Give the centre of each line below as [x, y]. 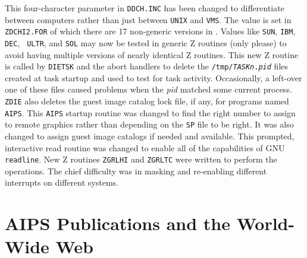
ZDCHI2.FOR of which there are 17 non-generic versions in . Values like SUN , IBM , [150, 31]
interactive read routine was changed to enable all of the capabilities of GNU [145, 147]
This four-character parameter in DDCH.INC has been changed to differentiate [145, 8]
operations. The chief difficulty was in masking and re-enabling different [136, 171]
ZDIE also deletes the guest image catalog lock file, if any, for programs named [147, 101]
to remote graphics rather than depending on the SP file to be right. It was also [149, 124]
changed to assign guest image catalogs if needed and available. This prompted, [150, 136]
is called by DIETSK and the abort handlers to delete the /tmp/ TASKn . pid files [147, 66]
